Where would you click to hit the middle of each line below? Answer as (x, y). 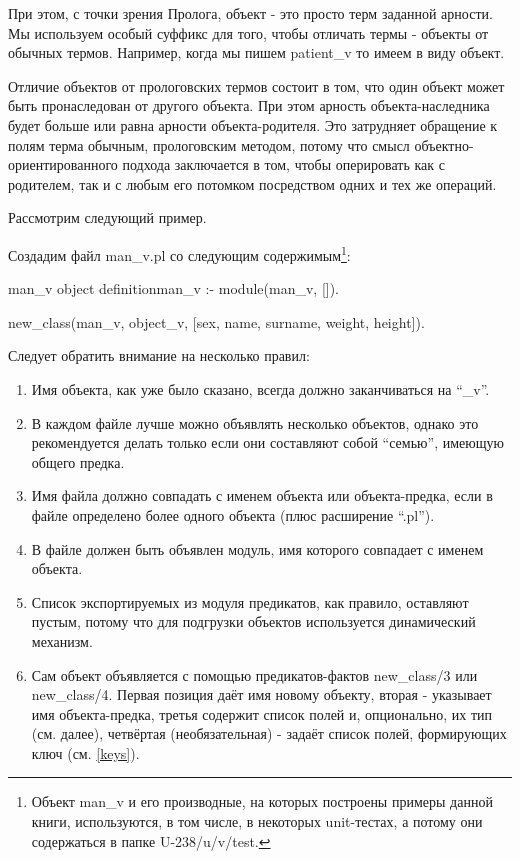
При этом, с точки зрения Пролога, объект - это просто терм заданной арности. (250, 13)
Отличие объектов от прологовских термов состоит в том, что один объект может (256, 85)
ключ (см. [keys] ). (85, 752)
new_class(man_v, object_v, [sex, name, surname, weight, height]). (216, 321)
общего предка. (78, 461)
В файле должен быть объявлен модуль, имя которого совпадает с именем (257, 548)
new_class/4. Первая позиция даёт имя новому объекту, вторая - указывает (261, 694)
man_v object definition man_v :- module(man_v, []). (174, 288)
